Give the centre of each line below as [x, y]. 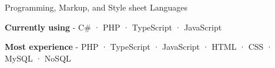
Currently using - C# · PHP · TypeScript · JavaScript [113, 27]
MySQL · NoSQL [38, 58]
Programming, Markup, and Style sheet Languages [96, 7]
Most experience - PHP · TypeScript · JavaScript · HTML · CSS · [139, 47]
